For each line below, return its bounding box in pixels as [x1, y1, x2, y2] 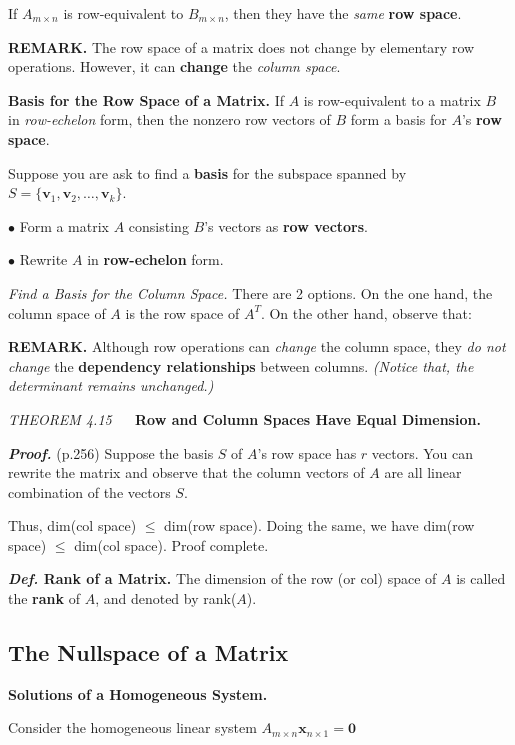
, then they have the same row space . [224, 3, 462, 23]
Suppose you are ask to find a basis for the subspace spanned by [8, 162, 407, 183]
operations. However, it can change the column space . [8, 56, 341, 77]
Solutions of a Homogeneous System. [8, 683, 268, 704]
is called [456, 568, 506, 589]
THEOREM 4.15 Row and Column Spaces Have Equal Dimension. [8, 408, 481, 429]
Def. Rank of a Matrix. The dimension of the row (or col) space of [8, 568, 437, 589]
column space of [8, 302, 106, 323]
